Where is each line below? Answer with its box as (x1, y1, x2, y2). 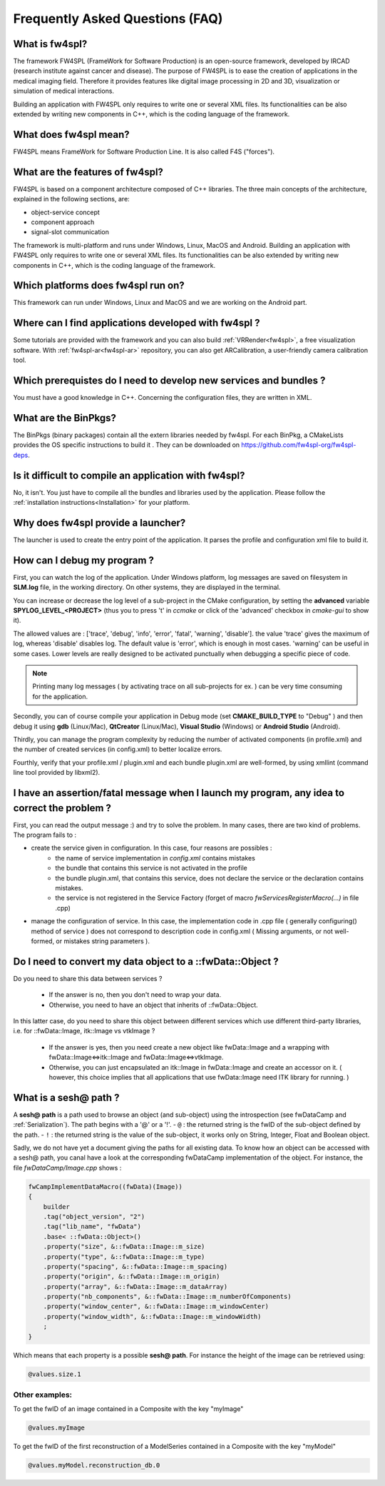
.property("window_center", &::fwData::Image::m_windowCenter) (43, 1302, 269, 1310)
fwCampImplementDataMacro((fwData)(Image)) (28, 1183, 183, 1190)
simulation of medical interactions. (13, 86, 114, 96)
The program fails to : (13, 830, 77, 839)
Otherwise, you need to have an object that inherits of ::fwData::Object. (48, 1000, 258, 1009)
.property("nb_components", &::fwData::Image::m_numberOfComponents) (43, 1292, 292, 1301)
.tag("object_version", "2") (43, 1213, 145, 1220)
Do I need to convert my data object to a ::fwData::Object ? (13, 955, 279, 968)
